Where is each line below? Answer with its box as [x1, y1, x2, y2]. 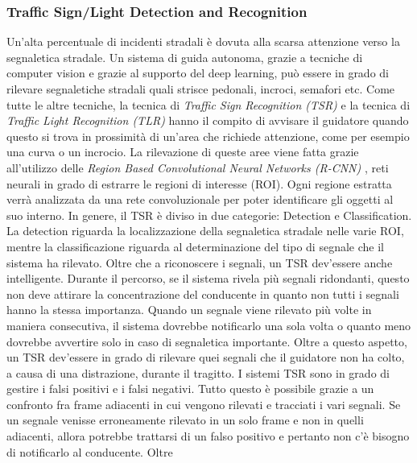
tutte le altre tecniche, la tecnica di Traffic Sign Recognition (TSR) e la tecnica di [6, 96, 411, 113]
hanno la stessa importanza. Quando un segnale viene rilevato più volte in [6, 301, 372, 318]
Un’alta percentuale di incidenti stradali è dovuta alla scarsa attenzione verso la [6, 33, 400, 50]
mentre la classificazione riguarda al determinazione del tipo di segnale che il [6, 238, 384, 254]
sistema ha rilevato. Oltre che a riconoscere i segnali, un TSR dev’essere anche [6, 254, 393, 271]
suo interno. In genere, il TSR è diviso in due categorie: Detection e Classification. [6, 206, 412, 223]
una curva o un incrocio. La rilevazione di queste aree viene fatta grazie [6, 143, 359, 160]
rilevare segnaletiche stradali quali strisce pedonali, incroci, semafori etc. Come [6, 81, 395, 97]
